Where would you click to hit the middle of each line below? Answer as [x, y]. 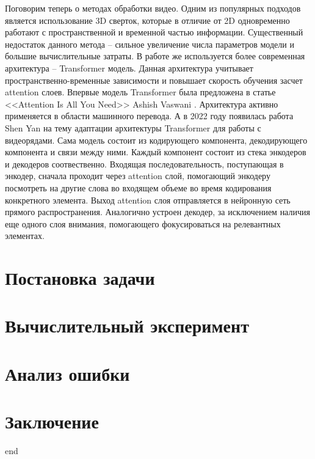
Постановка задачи [80, 278]
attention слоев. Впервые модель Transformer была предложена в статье [140, 92]
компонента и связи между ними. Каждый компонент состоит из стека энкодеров [156, 152]
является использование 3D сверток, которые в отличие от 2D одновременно [147, 20]
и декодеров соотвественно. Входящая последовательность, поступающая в [144, 163]
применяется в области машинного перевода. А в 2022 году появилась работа [149, 116]
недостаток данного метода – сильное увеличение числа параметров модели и [150, 44]
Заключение [52, 421]
